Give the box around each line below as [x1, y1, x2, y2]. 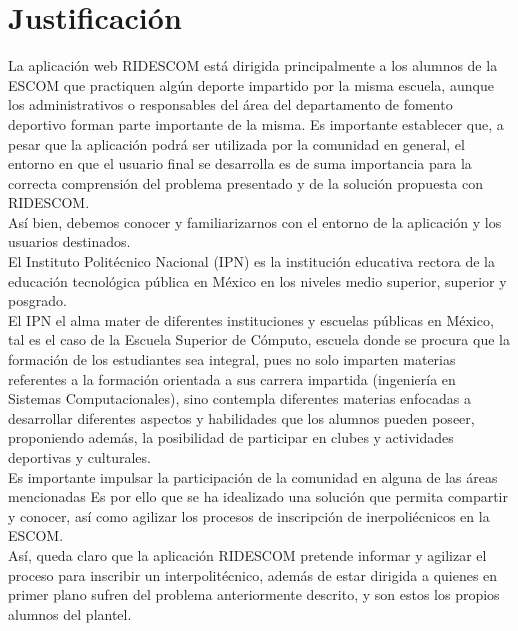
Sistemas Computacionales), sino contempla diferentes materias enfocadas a [8, 388, 471, 409]
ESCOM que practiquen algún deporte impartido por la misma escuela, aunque [8, 74, 494, 95]
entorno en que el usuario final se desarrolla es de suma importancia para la [8, 153, 472, 174]
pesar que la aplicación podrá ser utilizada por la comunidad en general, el [8, 133, 465, 154]
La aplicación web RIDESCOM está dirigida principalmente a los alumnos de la [8, 55, 498, 76]
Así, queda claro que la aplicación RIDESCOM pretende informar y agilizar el [8, 544, 487, 565]
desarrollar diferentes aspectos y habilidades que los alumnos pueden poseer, [8, 407, 475, 428]
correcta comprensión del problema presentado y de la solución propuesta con [8, 172, 483, 193]
